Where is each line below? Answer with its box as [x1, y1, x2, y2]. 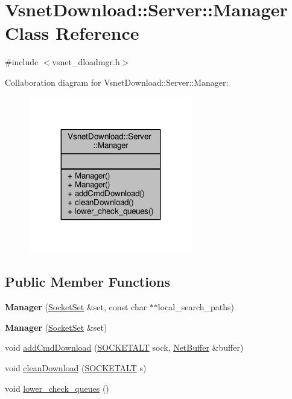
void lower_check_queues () [5, 381, 109, 394]
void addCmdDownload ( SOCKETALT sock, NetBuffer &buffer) [5, 341, 244, 354]
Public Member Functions [5, 272, 170, 291]
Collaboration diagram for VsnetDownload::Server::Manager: [5, 75, 229, 88]
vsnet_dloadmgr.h [52, 56, 120, 68]
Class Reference [5, 21, 139, 45]
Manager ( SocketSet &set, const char [5, 301, 147, 313]
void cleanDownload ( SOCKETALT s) [5, 361, 147, 374]
